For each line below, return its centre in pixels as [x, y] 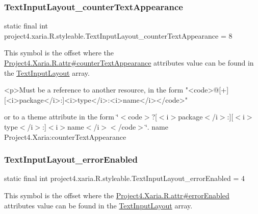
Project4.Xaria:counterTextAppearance [65, 136]
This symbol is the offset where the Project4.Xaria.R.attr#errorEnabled [117, 195]
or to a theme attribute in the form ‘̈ [61, 117]
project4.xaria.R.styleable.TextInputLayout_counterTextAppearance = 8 [118, 35]
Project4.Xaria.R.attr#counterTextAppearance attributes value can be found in [129, 63]
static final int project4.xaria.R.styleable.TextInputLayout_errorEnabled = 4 [124, 178]
